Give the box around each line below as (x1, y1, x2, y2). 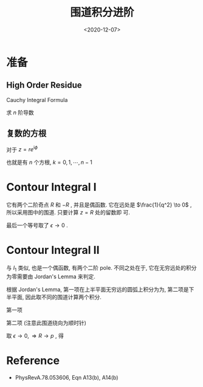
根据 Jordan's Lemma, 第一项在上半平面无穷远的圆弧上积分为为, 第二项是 (6, 286, 189, 293)
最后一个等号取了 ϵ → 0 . (6, 222, 68, 229)
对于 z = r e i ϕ (6, 145, 38, 153)
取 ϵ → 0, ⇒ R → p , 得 (6, 332, 64, 339)
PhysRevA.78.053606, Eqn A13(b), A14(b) (15, 374, 119, 381)
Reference (6, 354, 60, 368)
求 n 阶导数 (6, 109, 35, 116)
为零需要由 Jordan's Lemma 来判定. (6, 273, 96, 280)
